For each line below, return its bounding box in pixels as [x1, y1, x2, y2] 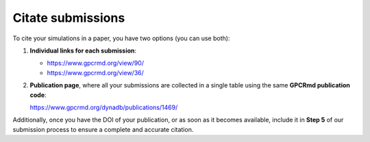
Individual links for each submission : [29, 46, 137, 55]
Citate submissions [12, 10, 125, 25]
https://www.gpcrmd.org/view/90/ [47, 59, 144, 68]
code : [29, 91, 47, 99]
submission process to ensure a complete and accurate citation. [12, 125, 194, 133]
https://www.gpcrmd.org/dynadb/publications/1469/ [29, 103, 178, 111]
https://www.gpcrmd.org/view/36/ [47, 68, 144, 76]
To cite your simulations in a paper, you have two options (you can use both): [12, 34, 230, 42]
